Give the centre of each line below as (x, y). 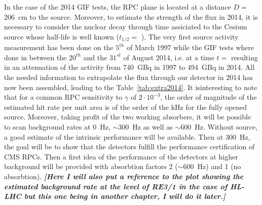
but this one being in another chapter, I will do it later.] (125, 196)
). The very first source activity (190, 36)
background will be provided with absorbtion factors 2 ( (91, 166)
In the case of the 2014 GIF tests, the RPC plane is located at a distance (118, 7)
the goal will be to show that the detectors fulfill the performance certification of (129, 147)
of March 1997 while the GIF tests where (190, 47)
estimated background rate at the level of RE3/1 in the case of (116, 186)
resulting (244, 57)
